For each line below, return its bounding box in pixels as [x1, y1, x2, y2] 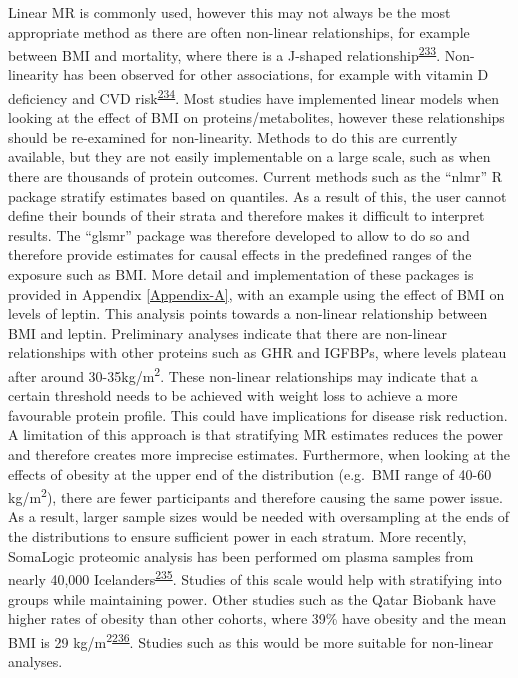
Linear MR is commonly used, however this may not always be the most [8, 2, 451, 22]
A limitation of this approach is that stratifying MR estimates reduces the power [8, 424, 504, 445]
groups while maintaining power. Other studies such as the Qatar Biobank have [8, 588, 496, 609]
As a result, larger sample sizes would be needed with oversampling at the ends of [8, 506, 510, 527]
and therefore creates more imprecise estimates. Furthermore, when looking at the [8, 444, 511, 465]
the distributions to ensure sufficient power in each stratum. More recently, [8, 526, 467, 547]
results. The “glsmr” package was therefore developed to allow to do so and [8, 224, 470, 245]
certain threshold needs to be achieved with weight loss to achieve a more [8, 385, 458, 406]
